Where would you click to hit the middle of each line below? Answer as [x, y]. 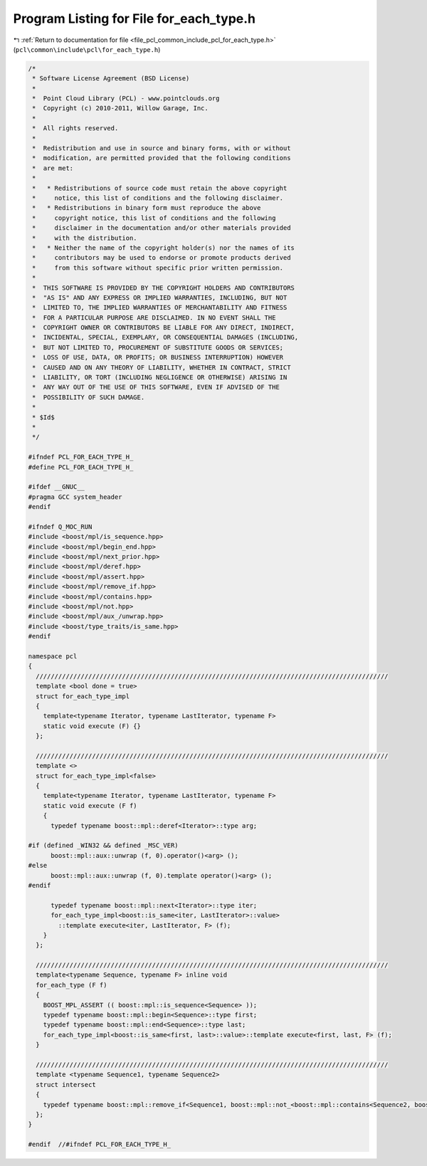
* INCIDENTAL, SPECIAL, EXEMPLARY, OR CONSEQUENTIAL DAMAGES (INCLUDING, [165, 337]
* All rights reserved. [75, 128]
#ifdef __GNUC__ [57, 487]
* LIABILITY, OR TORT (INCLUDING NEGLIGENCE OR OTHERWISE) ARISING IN [160, 378]
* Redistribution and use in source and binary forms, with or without [162, 148]
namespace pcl [53, 656]
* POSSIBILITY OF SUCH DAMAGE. [89, 397]
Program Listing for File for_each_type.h [135, 19]
